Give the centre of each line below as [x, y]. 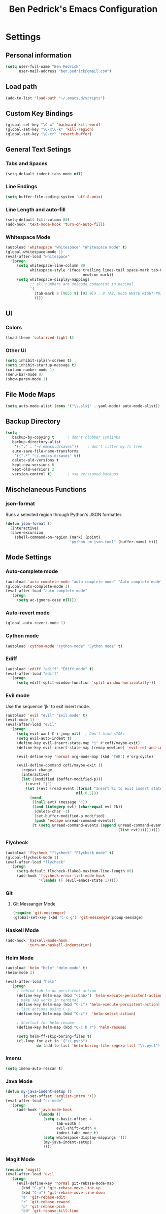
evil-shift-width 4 [76, 1128]
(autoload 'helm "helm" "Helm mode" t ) [47, 968]
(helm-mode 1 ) [20, 973]
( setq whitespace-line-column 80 [51, 266]
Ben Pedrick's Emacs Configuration [83, 9]
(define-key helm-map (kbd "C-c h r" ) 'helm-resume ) [72, 1027]
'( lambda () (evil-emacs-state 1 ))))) [79, 881]
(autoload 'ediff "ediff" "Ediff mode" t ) [50, 669]
